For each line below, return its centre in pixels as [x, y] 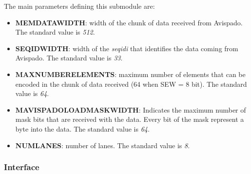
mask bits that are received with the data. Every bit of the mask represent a [130, 119]
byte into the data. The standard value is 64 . [82, 128]
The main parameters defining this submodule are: [79, 6]
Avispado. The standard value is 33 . [69, 58]
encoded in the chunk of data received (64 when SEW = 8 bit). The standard [131, 84]
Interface [22, 167]
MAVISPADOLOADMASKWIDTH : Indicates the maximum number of [131, 109]
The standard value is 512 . [55, 32]
